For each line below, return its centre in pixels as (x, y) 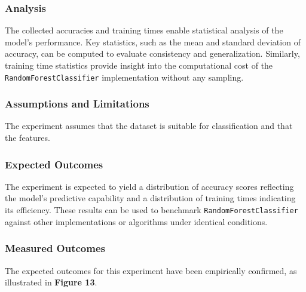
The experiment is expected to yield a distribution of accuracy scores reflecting (149, 186)
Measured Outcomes (55, 248)
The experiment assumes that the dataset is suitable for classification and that (149, 126)
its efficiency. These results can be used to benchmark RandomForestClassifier (152, 210)
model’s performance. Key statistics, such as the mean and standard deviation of (153, 42)
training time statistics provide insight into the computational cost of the (139, 65)
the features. (27, 138)
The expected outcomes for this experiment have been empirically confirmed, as (151, 270)
